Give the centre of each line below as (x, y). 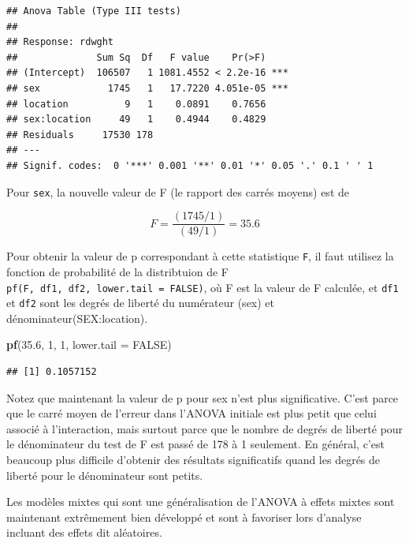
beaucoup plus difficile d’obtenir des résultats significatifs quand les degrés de (193, 459)
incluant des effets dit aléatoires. (84, 532)
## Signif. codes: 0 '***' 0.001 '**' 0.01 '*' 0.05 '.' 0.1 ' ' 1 (190, 165)
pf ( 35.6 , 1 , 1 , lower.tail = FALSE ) (89, 345)
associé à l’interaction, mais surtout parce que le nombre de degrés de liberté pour (205, 428)
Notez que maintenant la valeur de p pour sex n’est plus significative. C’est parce (203, 397)
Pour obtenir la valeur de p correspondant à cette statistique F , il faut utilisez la (200, 256)
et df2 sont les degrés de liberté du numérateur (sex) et (141, 303)
